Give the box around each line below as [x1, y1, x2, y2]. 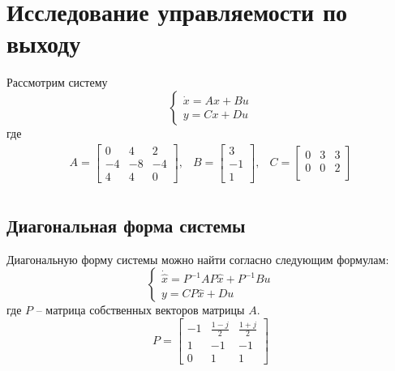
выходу [6, 27, 81, 60]
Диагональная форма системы [6, 213, 246, 238]
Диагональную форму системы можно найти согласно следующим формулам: [6, 250, 389, 267]
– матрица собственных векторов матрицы [36, 301, 245, 318]
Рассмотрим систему [6, 74, 108, 91]
